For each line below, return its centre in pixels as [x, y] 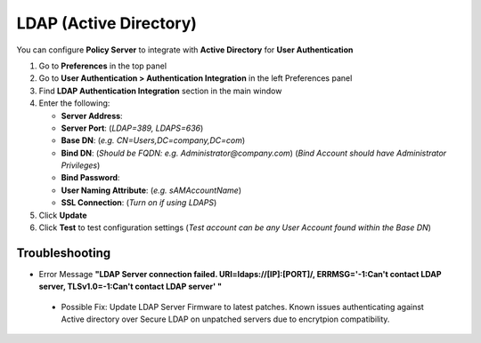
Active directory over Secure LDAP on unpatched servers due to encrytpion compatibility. [225, 319]
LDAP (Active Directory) [107, 23]
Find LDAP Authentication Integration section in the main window [160, 91]
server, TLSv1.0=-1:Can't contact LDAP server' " [130, 287]
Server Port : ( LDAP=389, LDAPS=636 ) [132, 128]
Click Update [63, 215]
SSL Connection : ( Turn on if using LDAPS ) [139, 203]
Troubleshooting [64, 253]
